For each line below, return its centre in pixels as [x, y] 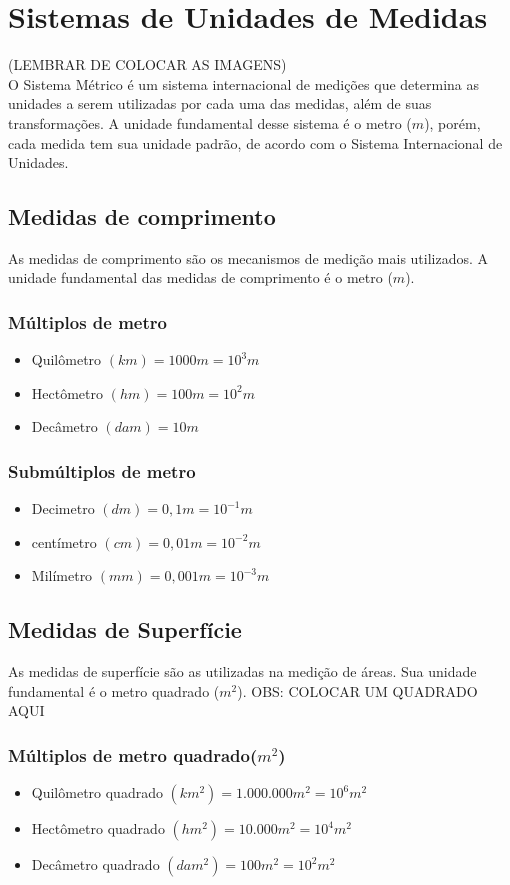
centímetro [64, 541]
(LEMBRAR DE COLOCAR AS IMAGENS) [147, 64]
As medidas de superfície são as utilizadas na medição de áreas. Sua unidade [242, 671]
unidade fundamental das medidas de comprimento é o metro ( [200, 277]
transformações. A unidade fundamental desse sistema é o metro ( [210, 122]
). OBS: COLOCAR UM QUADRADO [357, 690]
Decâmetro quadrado [95, 864]
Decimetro [63, 508]
